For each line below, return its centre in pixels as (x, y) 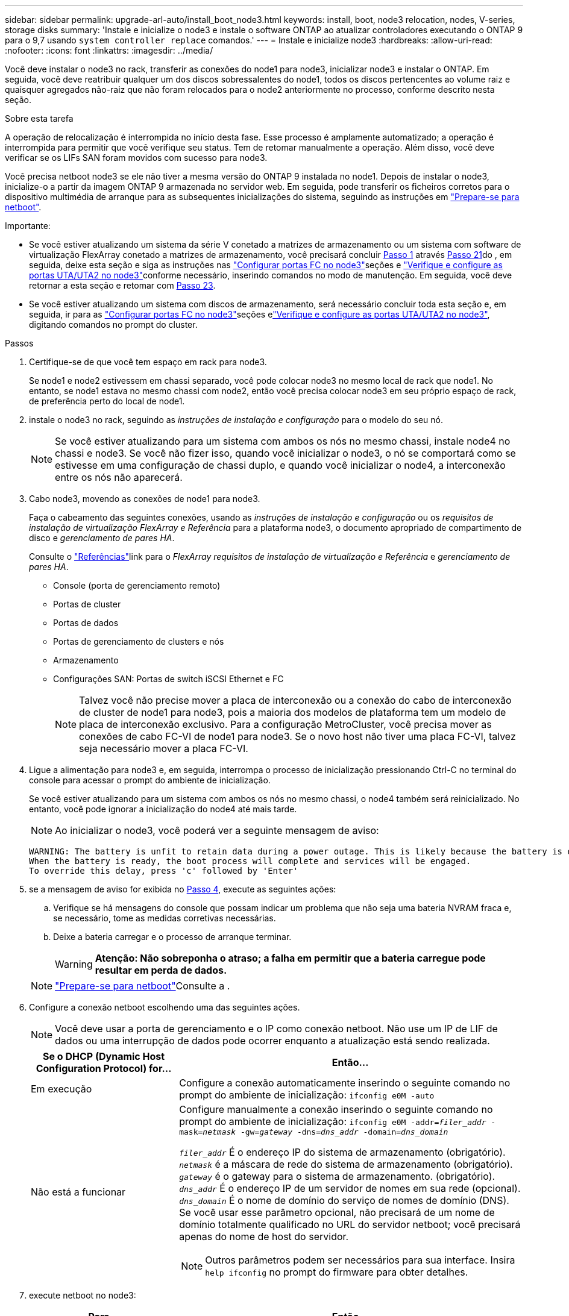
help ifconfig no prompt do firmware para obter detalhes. (337, 1272)
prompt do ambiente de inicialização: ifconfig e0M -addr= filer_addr (333, 1121)
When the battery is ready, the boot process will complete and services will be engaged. (250, 861)
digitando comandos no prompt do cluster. (113, 324)
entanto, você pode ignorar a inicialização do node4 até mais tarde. (163, 809)
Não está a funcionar (78, 1192)
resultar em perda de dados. (161, 970)
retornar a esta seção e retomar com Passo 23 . (122, 285)
